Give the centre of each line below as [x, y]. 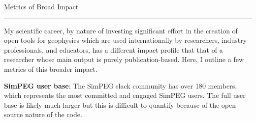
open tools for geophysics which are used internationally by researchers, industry [126, 40]
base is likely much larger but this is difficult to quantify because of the [112, 105]
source [14, 114]
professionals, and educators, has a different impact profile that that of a [113, 49]
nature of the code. [53, 114]
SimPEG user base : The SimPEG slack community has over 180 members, [121, 85]
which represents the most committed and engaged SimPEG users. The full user [125, 95]
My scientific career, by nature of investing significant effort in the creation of [121, 30]
